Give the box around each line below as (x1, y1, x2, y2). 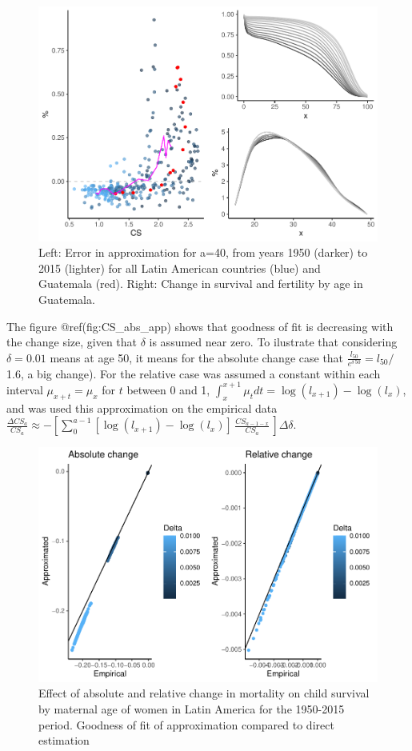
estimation (38, 732, 90, 749)
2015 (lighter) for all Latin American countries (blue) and (38, 259, 321, 276)
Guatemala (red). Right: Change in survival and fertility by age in (38, 275, 363, 292)
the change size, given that (6, 334, 138, 350)
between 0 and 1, (126, 381, 210, 397)
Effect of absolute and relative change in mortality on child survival (38, 685, 370, 701)
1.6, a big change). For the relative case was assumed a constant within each (6, 365, 381, 381)
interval (6, 381, 43, 397)
